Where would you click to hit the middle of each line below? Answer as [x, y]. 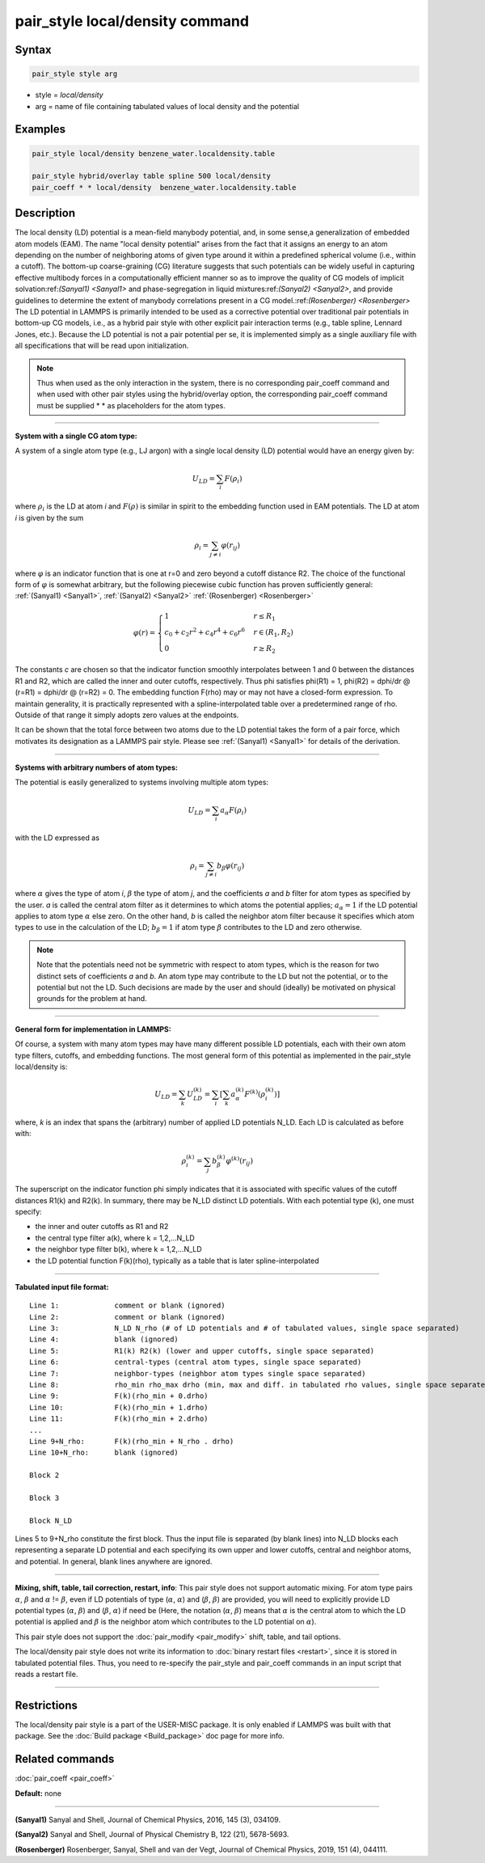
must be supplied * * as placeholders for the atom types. [131, 405]
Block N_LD [51, 1521]
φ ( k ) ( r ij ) [240, 1161]
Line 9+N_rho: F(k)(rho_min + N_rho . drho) [132, 1441]
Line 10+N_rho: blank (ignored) [104, 1453]
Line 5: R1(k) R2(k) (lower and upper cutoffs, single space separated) [202, 1351]
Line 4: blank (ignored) [104, 1339]
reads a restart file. [46, 1674]
